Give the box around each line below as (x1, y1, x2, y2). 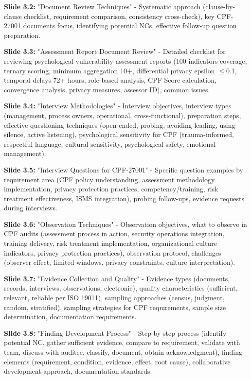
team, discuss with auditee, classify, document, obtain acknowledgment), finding (4, 347, 243, 357)
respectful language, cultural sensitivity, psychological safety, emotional (4, 138, 216, 149)
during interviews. (4, 203, 57, 213)
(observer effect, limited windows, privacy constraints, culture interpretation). (4, 257, 235, 267)
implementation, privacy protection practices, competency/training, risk (4, 184, 218, 194)
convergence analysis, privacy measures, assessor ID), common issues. (4, 84, 210, 94)
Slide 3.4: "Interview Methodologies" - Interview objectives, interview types (4, 101, 232, 111)
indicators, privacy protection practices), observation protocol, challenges (4, 247, 221, 258)
